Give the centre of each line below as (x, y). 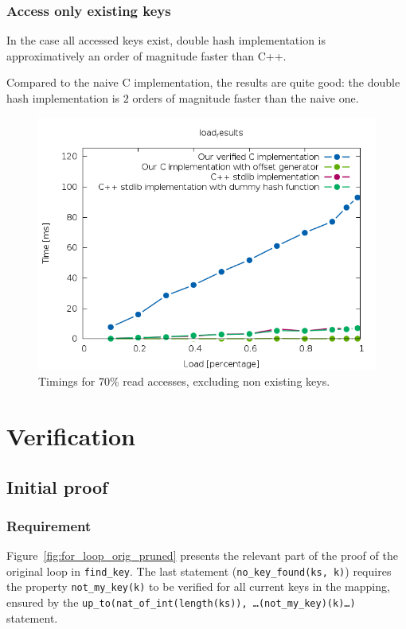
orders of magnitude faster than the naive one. (246, 98)
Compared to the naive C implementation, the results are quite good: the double (203, 82)
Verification (71, 435)
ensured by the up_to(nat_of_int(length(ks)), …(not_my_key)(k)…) (181, 602)
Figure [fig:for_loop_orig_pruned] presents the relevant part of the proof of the (202, 555)
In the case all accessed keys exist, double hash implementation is (166, 40)
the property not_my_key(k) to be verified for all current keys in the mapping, (198, 586)
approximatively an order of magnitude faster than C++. (146, 55)
